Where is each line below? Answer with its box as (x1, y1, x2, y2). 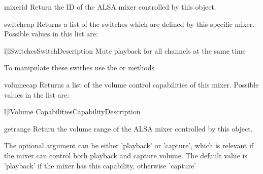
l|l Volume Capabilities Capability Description (4, 106, 141, 117)
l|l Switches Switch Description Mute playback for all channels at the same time (4, 45, 246, 56)
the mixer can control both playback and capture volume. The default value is (4, 150, 247, 160)
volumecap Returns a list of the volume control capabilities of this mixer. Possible (4, 79, 259, 90)
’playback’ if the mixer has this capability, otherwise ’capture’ (4, 160, 196, 170)
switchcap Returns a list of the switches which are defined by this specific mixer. (4, 18, 255, 29)
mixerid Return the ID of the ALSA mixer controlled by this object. (4, 2, 216, 12)
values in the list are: (4, 89, 70, 100)
